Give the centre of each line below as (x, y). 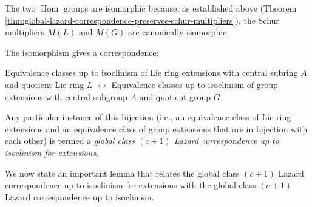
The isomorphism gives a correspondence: (82, 52)
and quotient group (175, 96)
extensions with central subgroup (66, 96)
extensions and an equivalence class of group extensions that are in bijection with (156, 128)
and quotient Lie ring (45, 84)
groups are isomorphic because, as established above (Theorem (180, 8)
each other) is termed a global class (70, 141)
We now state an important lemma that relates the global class (122, 173)
